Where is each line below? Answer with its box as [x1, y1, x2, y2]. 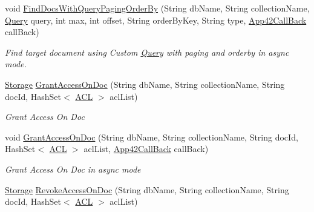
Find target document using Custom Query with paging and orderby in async [5, 45, 289, 58]
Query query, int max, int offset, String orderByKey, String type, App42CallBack [5, 13, 307, 26]
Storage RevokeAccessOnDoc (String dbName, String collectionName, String [5, 183, 289, 196]
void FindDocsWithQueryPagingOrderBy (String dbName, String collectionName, [5, 2, 310, 14]
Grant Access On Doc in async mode [5, 162, 141, 175]
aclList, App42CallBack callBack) [83, 142, 209, 155]
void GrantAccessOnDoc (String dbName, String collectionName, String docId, [5, 130, 298, 143]
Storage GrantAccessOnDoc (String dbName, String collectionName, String [5, 78, 285, 90]
